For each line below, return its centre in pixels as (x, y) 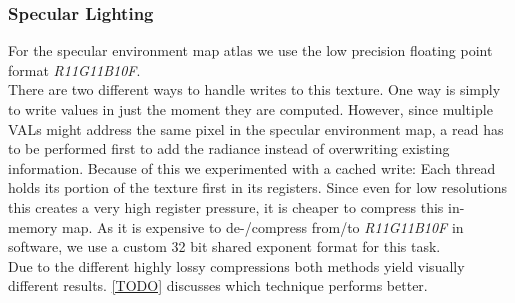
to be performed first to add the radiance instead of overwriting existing (229, 148)
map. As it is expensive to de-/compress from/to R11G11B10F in (263, 226)
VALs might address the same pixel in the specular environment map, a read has (256, 128)
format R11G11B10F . (74, 69)
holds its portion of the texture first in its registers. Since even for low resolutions (258, 187)
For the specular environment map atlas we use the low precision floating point (250, 50)
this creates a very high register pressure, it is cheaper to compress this (226, 206)
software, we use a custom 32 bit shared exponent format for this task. (224, 246)
